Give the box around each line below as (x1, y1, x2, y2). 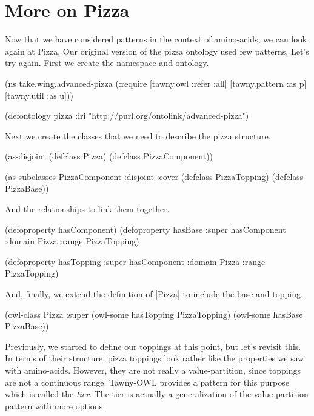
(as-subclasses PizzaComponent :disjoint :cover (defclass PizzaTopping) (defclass (5, 170, 304, 183)
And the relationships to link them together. (5, 203, 170, 215)
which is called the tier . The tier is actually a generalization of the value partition (5, 387, 309, 400)
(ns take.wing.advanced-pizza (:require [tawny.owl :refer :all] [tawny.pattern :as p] (5, 76, 307, 89)
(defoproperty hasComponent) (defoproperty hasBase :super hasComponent (5, 223, 286, 235)
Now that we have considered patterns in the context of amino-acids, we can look (5, 33, 307, 45)
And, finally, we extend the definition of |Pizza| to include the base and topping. (5, 287, 303, 300)
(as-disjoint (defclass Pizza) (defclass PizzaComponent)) (5, 150, 213, 163)
